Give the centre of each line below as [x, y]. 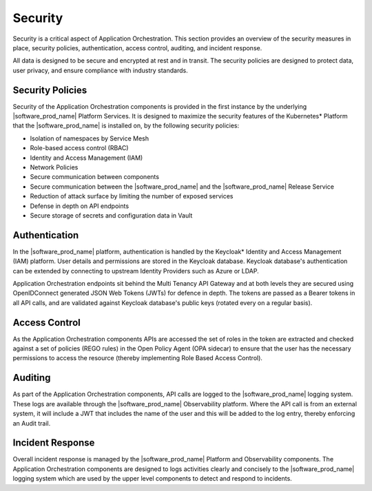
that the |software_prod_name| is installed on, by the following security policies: [126, 126]
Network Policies [54, 167]
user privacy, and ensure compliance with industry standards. [101, 70]
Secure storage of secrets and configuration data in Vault [111, 215]
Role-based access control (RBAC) [79, 148]
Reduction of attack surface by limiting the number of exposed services [132, 196]
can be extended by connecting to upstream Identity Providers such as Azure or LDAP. [136, 271]
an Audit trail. [32, 423]
